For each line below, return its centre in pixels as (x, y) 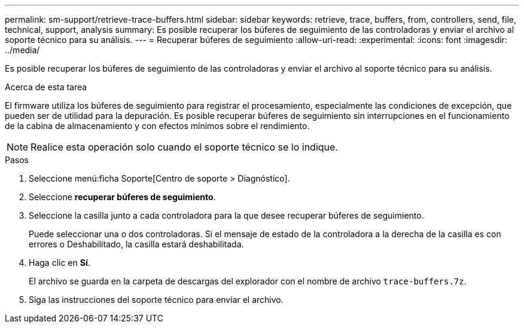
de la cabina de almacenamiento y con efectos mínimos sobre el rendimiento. (157, 126)
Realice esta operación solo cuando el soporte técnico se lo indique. (184, 147)
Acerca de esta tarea (46, 87)
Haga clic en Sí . (60, 263)
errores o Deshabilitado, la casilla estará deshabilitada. (136, 244)
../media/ (22, 50)
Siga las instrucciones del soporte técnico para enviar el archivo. (156, 300)
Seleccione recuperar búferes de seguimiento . (122, 197)
